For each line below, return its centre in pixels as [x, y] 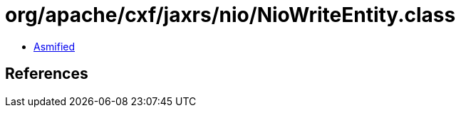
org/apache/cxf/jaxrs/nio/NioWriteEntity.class [230, 15]
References [47, 74]
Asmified [55, 46]
